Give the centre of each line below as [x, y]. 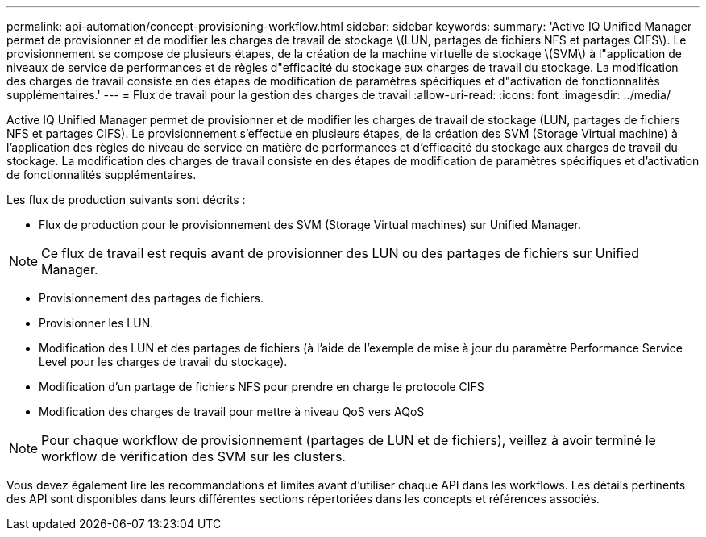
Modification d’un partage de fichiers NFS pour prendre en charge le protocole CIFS [262, 387]
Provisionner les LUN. [96, 323]
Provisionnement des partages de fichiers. [151, 298]
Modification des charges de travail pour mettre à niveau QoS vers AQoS [232, 412]
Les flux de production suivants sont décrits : [126, 200]
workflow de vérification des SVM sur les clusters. [193, 456]
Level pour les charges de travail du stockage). [163, 362]
